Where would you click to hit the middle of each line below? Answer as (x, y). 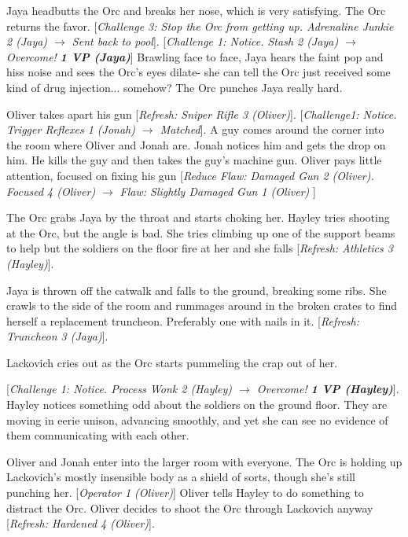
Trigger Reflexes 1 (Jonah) (71, 129)
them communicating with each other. (98, 435)
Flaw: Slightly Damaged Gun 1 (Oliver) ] (218, 191)
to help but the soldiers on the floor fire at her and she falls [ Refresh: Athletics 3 (200, 248)
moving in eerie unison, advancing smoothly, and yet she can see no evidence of (197, 419)
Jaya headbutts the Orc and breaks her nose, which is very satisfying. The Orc (196, 10)
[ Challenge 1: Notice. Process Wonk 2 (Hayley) (119, 389)
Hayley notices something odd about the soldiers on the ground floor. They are (197, 405)
